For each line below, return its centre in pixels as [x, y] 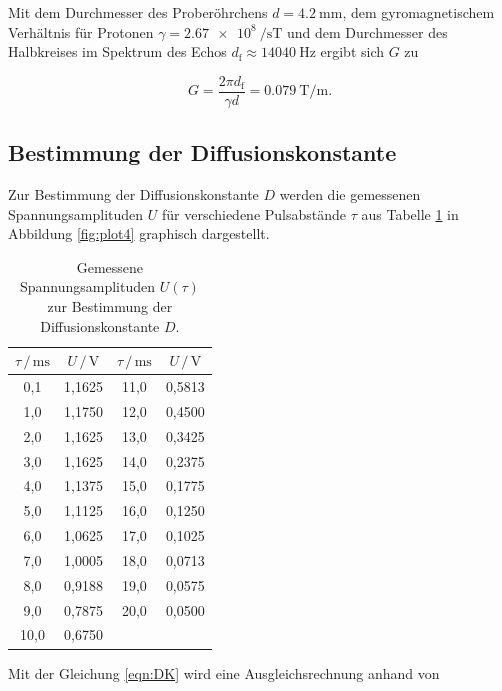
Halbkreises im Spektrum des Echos [117, 51]
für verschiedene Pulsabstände [254, 213]
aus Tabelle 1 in [410, 213]
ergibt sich [352, 51]
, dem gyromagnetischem [418, 12]
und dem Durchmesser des [367, 31]
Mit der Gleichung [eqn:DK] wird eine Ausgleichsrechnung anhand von [224, 672]
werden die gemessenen [350, 194]
